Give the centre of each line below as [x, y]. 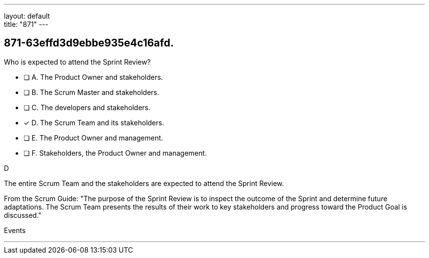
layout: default [27, 16]
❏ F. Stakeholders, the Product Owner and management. [115, 153]
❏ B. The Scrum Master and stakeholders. [92, 92]
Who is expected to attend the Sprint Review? [77, 62]
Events [15, 230]
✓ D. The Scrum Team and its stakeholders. [94, 122]
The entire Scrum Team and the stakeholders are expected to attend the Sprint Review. [144, 183]
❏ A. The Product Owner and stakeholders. [93, 77]
